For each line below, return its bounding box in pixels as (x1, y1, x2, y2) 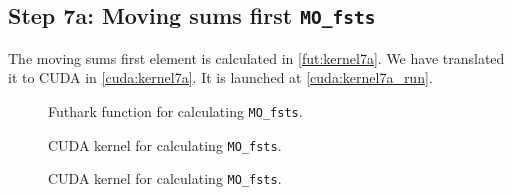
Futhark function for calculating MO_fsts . (48, 100, 303, 121)
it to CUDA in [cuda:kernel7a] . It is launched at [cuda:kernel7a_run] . (8, 67, 433, 88)
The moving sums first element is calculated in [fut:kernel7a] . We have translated (8, 47, 505, 68)
